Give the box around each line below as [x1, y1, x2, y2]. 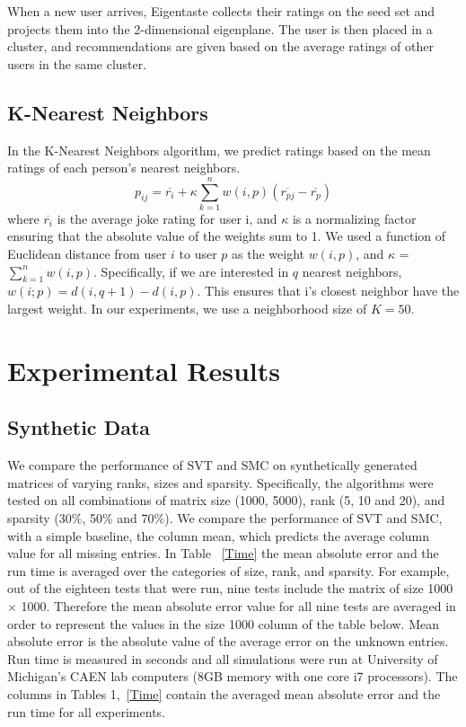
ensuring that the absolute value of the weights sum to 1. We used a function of [7, 226, 446, 245]
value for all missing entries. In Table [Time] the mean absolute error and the [7, 544, 439, 563]
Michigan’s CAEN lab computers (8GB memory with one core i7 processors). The [7, 667, 458, 686]
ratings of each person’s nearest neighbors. [7, 158, 241, 177]
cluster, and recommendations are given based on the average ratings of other [7, 37, 434, 56]
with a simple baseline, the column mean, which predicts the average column [7, 526, 430, 545]
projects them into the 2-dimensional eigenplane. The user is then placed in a [7, 19, 433, 38]
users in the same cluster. [7, 54, 147, 73]
